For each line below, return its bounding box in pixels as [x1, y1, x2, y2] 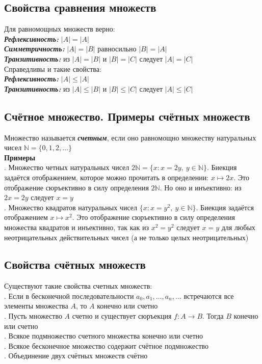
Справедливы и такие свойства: [4, 63, 101, 74]
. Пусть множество [4, 311, 62, 321]
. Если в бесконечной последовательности [4, 290, 134, 301]
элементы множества [4, 300, 68, 311]
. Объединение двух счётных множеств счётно [4, 350, 148, 361]
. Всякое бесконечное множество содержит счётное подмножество [4, 340, 209, 351]
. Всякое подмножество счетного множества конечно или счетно [4, 330, 203, 341]
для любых [221, 221, 255, 232]
